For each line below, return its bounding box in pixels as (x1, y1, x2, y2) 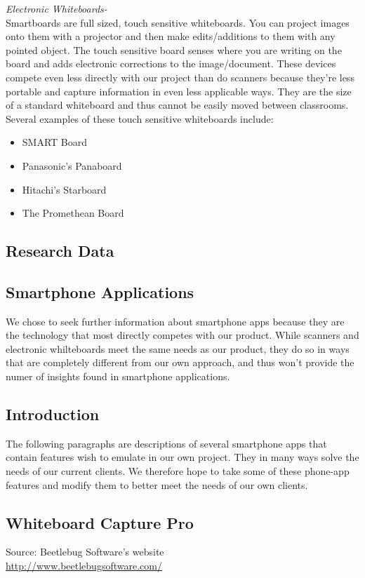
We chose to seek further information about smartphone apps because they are (6, 314, 345, 328)
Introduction (6, 403, 100, 425)
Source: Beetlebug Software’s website (6, 544, 164, 559)
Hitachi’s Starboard (22, 182, 107, 196)
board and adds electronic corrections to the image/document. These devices (6, 56, 336, 71)
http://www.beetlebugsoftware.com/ (6, 558, 162, 573)
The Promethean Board (22, 206, 124, 220)
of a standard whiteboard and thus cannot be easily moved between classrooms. (6, 98, 349, 112)
